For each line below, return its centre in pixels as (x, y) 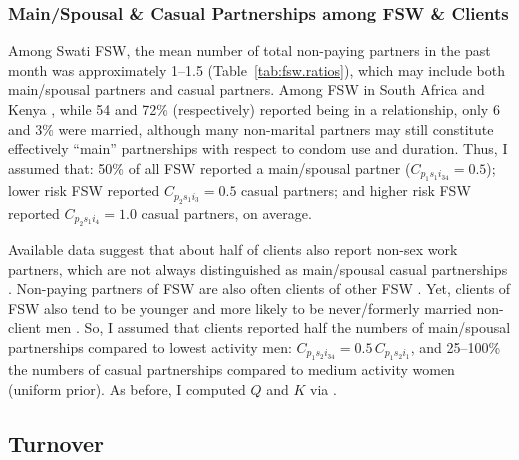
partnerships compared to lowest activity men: (150, 346)
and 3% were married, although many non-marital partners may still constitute (251, 128)
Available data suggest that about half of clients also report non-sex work (233, 249)
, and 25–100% (455, 346)
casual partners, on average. (226, 212)
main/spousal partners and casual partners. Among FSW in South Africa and (246, 89)
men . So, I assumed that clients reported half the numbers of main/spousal (278, 327)
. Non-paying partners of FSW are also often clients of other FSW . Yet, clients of (259, 288)
